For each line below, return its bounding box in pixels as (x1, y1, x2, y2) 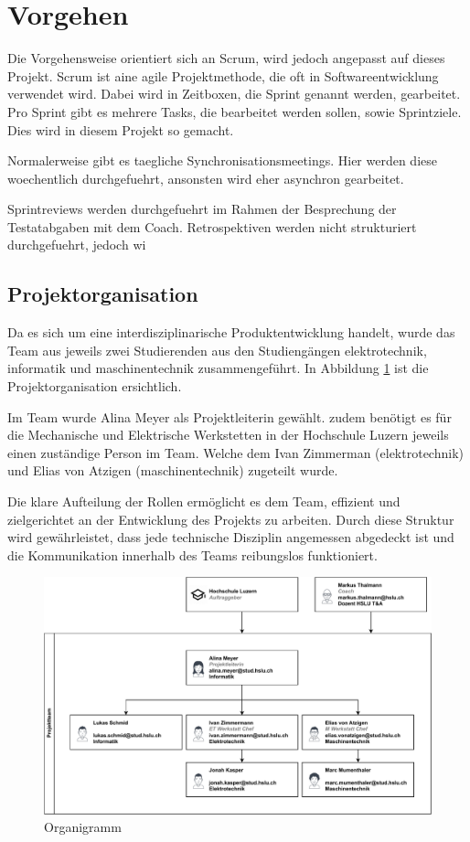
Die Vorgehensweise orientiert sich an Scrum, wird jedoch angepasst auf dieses (7, 48, 445, 68)
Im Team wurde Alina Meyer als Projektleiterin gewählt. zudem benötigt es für (7, 407, 452, 426)
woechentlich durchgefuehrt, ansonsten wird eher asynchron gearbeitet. (7, 168, 404, 187)
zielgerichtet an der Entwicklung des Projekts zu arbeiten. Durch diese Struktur (7, 509, 454, 528)
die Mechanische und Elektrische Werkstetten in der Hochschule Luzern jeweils (7, 425, 449, 444)
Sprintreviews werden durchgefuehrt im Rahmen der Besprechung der (7, 199, 397, 218)
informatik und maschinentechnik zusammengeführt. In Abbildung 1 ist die (7, 358, 429, 378)
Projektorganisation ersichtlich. (7, 377, 182, 396)
